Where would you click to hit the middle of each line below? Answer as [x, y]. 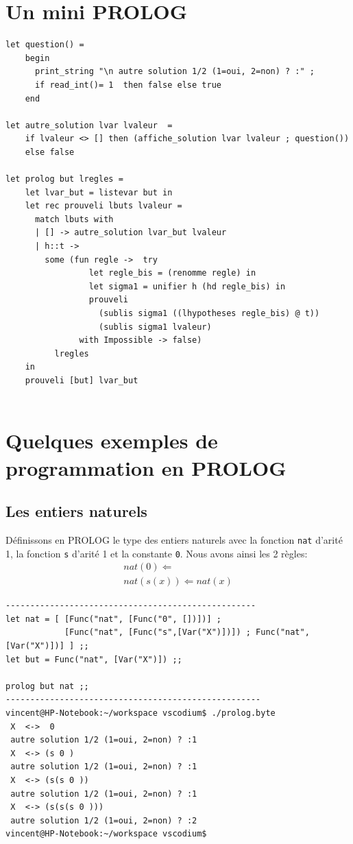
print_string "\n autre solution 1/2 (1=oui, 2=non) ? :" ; [175, 72]
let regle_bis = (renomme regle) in [172, 273]
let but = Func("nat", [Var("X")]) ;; [94, 659]
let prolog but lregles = [64, 179]
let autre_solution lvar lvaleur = [89, 125]
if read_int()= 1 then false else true [128, 85]
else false [50, 152]
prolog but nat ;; [47, 686]
